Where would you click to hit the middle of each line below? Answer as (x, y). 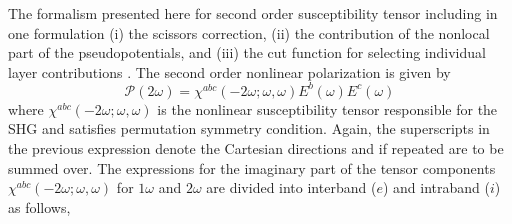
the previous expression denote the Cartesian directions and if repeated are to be (256, 148)
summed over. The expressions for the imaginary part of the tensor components (252, 167)
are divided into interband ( (291, 187)
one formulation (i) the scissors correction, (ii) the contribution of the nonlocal (249, 32)
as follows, (39, 206)
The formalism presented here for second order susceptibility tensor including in (253, 13)
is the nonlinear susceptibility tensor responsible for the (327, 108)
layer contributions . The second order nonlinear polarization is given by (229, 71)
